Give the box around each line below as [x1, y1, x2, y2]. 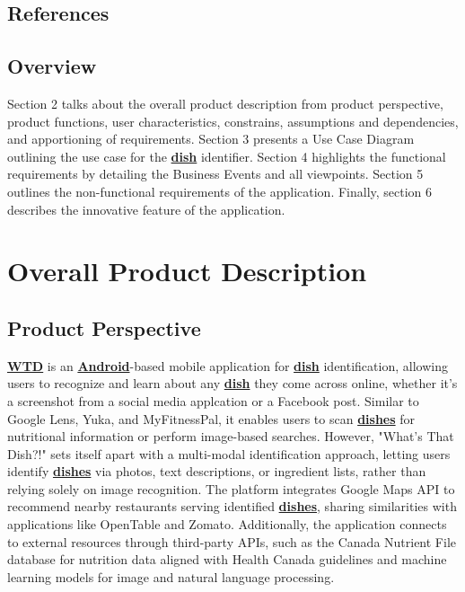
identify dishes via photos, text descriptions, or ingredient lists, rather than [7, 462, 426, 481]
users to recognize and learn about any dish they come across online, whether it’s [7, 374, 458, 393]
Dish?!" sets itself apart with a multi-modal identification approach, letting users [7, 444, 451, 463]
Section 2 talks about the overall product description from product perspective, [7, 93, 443, 112]
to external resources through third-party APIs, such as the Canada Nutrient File [7, 532, 457, 551]
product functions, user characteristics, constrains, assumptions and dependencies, [7, 111, 459, 130]
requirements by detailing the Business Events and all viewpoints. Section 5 [7, 164, 424, 183]
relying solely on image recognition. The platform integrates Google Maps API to [7, 479, 455, 498]
